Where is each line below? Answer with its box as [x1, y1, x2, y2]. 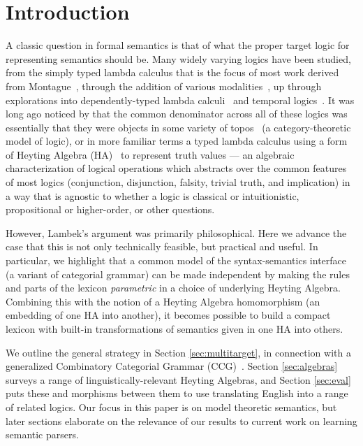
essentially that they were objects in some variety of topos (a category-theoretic [6, 120, 351, 134]
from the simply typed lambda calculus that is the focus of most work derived [6, 65, 339, 80]
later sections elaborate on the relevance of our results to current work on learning [6, 413, 357, 428]
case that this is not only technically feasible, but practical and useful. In [6, 239, 318, 254]
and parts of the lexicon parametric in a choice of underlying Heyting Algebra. [6, 280, 341, 295]
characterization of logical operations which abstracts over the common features [6, 161, 347, 175]
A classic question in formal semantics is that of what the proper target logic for [6, 38, 350, 52]
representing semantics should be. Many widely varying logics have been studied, [6, 51, 351, 66]
